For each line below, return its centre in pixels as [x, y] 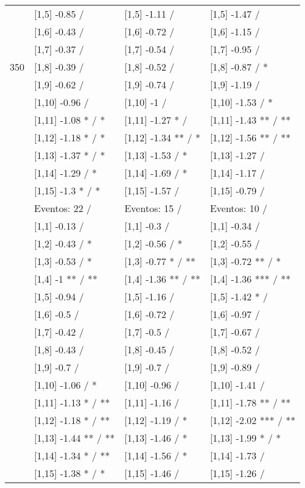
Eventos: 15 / [153, 208]
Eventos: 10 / [238, 208]
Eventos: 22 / [63, 208]
